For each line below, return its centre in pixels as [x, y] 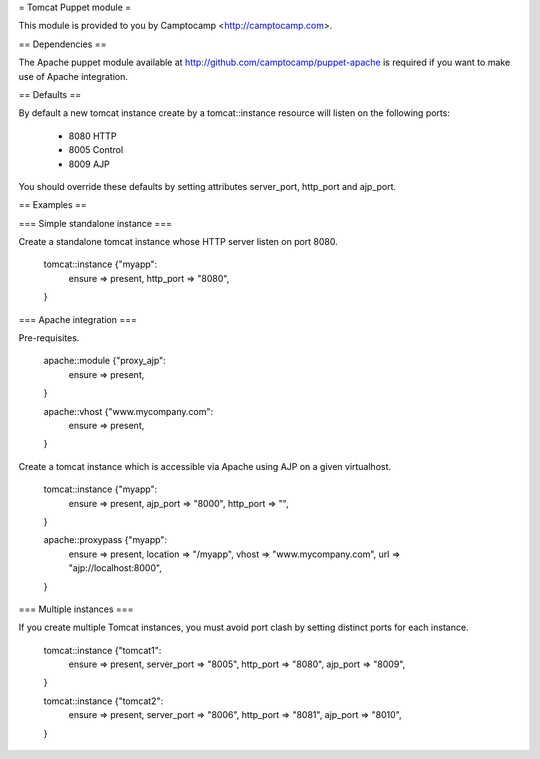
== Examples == [52, 205]
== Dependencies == [62, 44]
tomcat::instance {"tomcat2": [103, 701]
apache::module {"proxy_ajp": [105, 361]
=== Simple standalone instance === [95, 223]
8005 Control [96, 150]
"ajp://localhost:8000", [115, 568]
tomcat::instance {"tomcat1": [102, 650]
